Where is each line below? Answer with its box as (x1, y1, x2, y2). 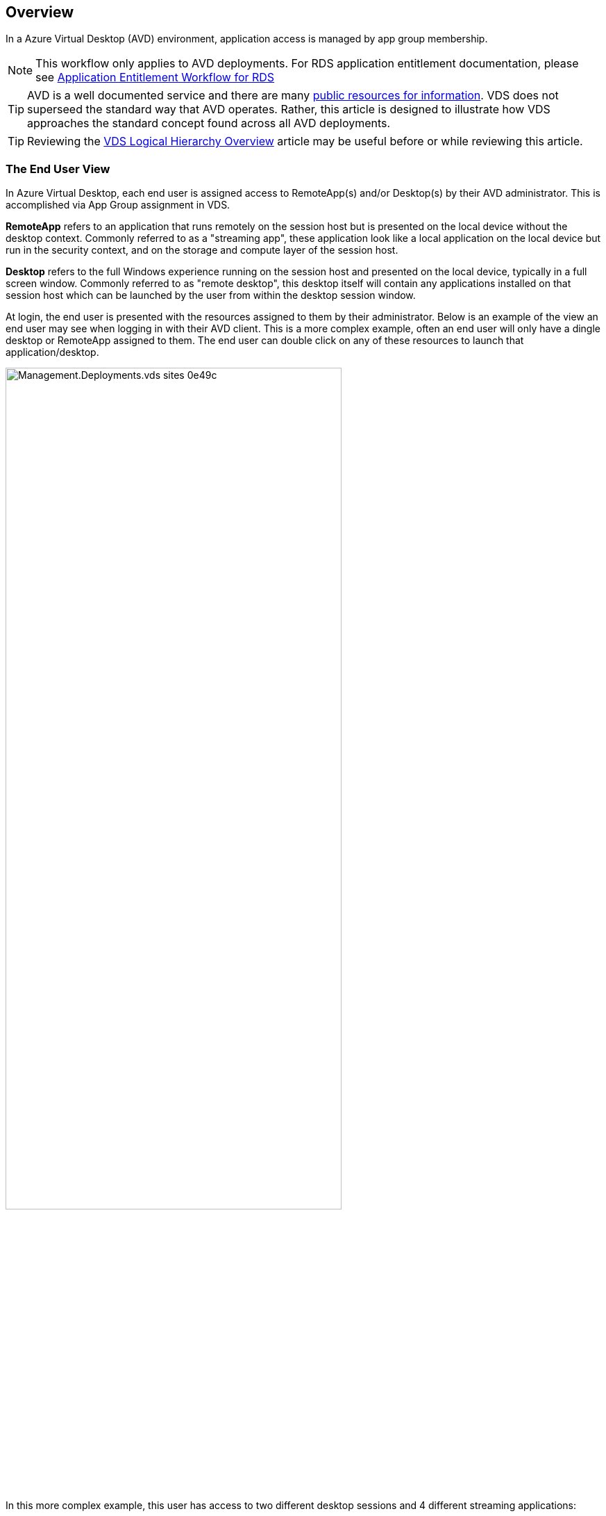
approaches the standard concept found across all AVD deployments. (27, 116, 391, 131)
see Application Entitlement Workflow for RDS (35, 70, 275, 85)
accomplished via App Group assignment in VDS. (6, 199, 230, 211)
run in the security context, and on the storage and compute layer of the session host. (6, 244, 398, 256)
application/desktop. (6, 346, 99, 359)
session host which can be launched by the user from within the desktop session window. (6, 289, 416, 302)
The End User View (6, 161, 110, 176)
